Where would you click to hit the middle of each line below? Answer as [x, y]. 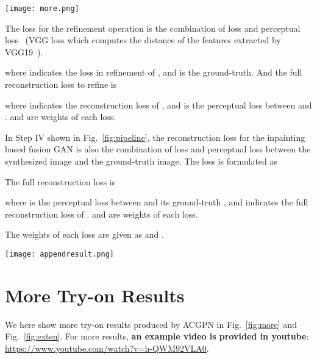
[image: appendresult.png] [59, 254]
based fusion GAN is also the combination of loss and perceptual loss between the [158, 149]
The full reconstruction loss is [60, 181]
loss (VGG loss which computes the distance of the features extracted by [143, 40]
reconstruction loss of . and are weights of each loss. [102, 214]
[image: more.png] [42, 9]
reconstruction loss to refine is [61, 84]
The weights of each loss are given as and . [84, 234]
